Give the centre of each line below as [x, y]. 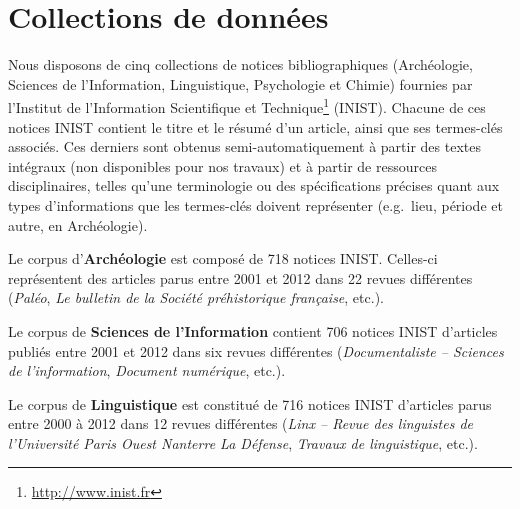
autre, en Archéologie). [78, 224]
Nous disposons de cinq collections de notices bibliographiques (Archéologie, [240, 64]
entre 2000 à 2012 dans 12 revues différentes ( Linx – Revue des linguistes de [240, 423]
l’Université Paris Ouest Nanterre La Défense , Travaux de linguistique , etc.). [243, 442]
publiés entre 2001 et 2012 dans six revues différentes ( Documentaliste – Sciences [256, 350]
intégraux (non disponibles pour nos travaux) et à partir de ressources [222, 165]
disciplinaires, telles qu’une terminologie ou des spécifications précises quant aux [254, 185]
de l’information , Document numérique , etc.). [147, 370]
